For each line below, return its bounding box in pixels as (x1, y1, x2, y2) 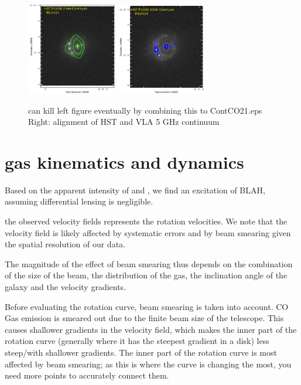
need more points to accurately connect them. (5, 369, 169, 381)
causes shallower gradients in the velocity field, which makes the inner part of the (5, 323, 297, 335)
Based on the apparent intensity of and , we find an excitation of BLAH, (5, 183, 265, 196)
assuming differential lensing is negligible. (5, 195, 153, 207)
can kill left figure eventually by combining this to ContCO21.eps (28, 104, 262, 116)
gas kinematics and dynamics (5, 149, 244, 173)
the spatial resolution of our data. (5, 238, 125, 250)
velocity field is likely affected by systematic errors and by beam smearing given (5, 226, 291, 239)
